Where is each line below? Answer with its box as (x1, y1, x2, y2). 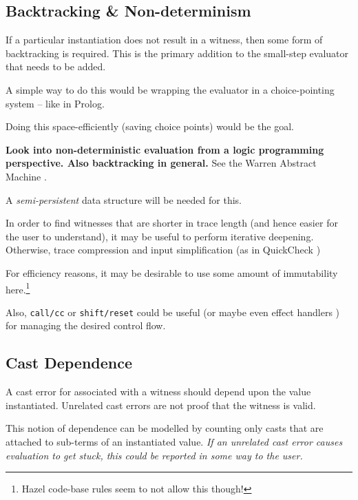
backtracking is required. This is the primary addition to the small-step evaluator (6, 45, 349, 60)
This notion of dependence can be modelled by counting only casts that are (6, 421, 324, 435)
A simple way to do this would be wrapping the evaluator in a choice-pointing (6, 82, 335, 96)
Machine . (6, 169, 47, 183)
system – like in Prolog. (6, 96, 105, 110)
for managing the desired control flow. (6, 318, 166, 333)
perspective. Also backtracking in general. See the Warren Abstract (6, 156, 317, 170)
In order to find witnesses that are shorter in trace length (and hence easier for (6, 216, 338, 230)
